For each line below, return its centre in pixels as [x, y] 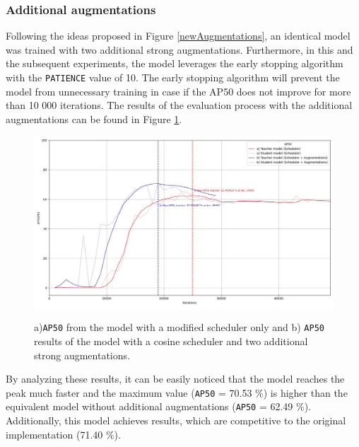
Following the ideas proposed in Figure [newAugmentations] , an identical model [178, 36]
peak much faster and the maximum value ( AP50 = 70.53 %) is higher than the [177, 392]
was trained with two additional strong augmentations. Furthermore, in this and [179, 49]
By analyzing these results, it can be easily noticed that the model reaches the [175, 379]
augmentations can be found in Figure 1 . [94, 118]
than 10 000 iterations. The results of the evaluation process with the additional [179, 105]
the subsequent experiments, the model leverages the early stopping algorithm [175, 63]
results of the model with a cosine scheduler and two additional [171, 341]
